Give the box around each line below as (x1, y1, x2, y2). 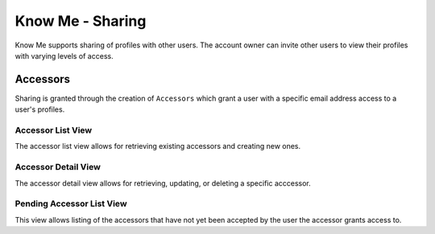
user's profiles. (14, 105, 65, 114)
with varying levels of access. (14, 51, 114, 60)
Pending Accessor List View (14, 198, 128, 209)
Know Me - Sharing (14, 12, 147, 30)
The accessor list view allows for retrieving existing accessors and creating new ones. (14, 142, 301, 151)
